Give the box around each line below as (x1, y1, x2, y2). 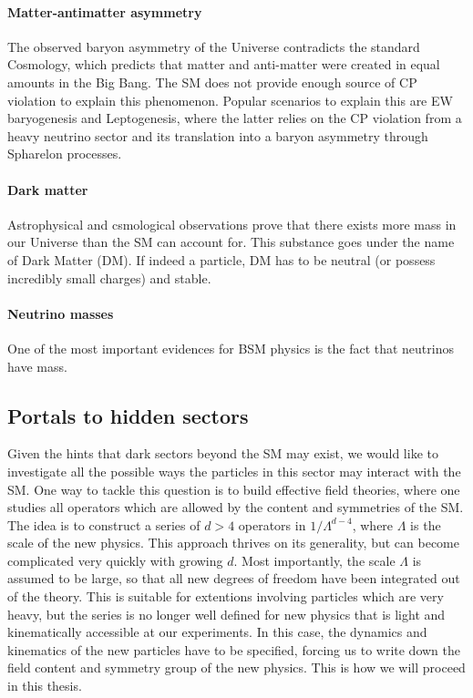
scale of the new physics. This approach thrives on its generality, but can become (7, 533, 459, 552)
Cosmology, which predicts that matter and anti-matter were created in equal (7, 55, 440, 74)
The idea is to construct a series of (7, 515, 201, 534)
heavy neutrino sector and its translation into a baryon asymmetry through (7, 126, 428, 145)
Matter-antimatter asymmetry (7, 2, 202, 21)
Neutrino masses (7, 303, 114, 323)
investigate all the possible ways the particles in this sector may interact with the (7, 461, 461, 480)
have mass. (7, 356, 67, 375)
